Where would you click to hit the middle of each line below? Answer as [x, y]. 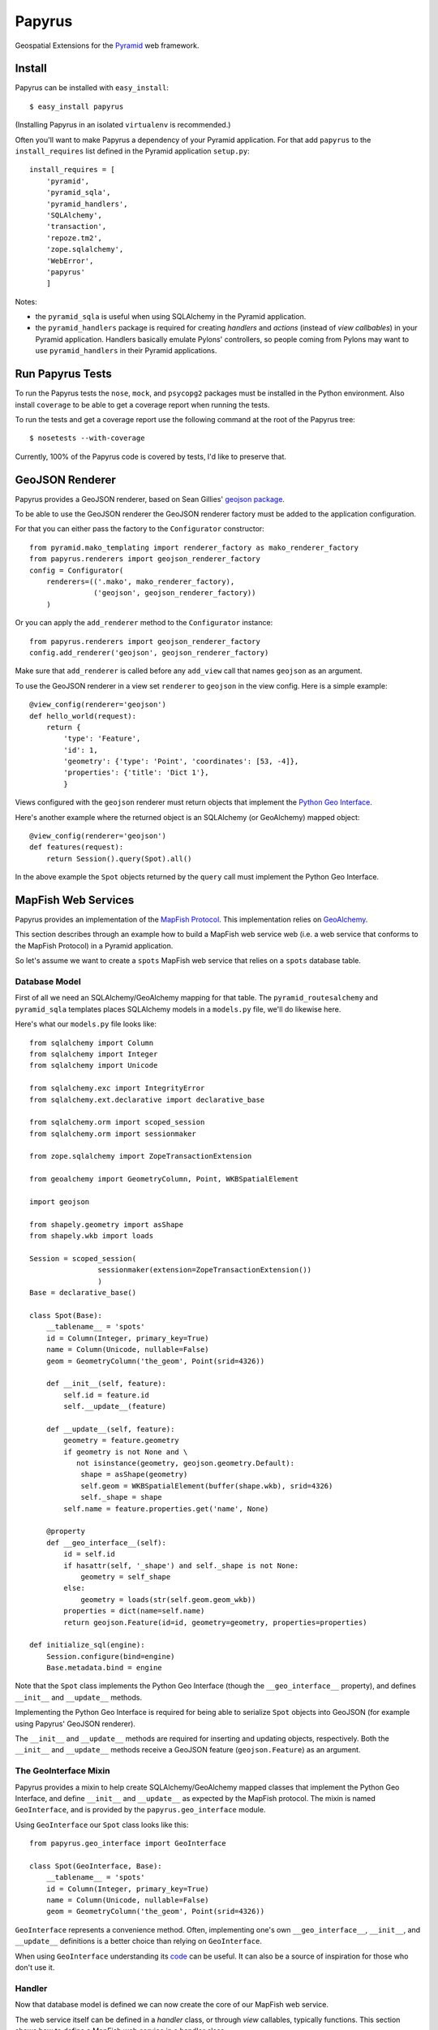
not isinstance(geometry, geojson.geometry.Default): [185, 1463]
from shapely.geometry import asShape [107, 1224]
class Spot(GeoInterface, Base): [96, 1866]
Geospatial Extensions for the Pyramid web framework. [107, 45]
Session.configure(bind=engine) [110, 1656]
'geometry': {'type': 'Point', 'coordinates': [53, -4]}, [181, 762]
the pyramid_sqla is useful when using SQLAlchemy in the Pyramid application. [171, 317]
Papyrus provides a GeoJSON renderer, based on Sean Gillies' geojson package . [150, 499]
